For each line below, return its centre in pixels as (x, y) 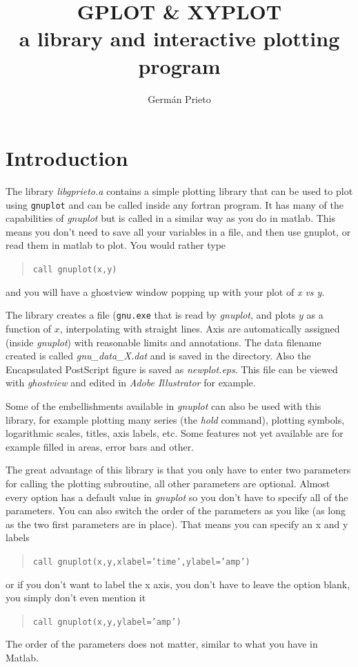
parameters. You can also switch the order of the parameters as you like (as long (176, 510)
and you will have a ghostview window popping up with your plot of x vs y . (165, 291)
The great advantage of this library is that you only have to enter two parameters (178, 470)
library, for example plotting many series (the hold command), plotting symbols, (175, 419)
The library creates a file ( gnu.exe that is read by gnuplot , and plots (151, 315)
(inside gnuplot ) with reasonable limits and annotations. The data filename (163, 342)
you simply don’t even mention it (76, 598)
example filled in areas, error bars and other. (100, 446)
